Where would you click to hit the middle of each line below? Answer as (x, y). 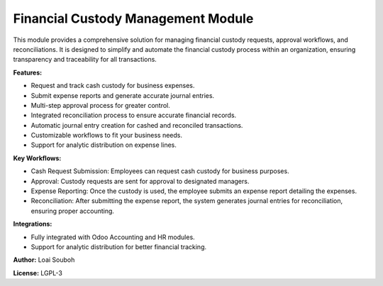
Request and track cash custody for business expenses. (113, 86)
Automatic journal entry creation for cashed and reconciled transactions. (137, 125)
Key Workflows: (37, 158)
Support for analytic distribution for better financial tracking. (119, 247)
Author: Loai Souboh (44, 260)
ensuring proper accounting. (73, 211)
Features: (28, 72)
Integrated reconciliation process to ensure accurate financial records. (134, 115)
